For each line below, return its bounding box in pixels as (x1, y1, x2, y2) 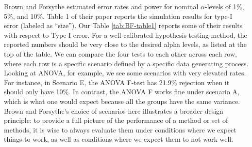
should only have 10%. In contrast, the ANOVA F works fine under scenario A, (4, 87, 239, 97)
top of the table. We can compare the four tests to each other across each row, (4, 48, 237, 59)
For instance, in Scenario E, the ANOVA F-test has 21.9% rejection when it (4, 77, 230, 87)
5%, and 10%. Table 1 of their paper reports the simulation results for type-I (4, 11, 233, 21)
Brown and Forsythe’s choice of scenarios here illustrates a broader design (4, 105, 223, 116)
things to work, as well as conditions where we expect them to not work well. (4, 134, 234, 144)
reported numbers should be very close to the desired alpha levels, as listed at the (4, 39, 247, 49)
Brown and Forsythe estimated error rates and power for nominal (4, 1, 199, 11)
